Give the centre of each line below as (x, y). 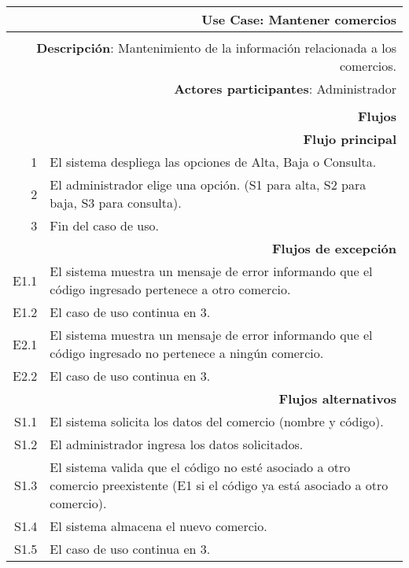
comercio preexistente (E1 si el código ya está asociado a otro (219, 485)
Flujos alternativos (337, 398)
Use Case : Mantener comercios (299, 19)
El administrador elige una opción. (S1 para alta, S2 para (208, 184)
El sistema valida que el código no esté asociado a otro (200, 467)
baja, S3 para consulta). (116, 203)
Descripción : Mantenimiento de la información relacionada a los (216, 48)
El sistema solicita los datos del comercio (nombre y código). (217, 421)
